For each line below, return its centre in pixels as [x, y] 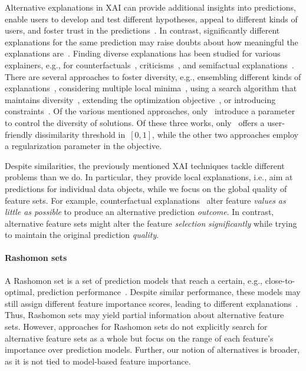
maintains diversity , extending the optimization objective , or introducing [140, 99]
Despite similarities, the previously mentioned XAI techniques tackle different [145, 165]
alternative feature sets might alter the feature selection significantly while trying [151, 223]
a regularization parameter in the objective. [83, 146]
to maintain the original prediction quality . [82, 235]
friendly [19, 134]
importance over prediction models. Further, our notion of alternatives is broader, [152, 350]
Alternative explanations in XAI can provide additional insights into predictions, [150, 7]
